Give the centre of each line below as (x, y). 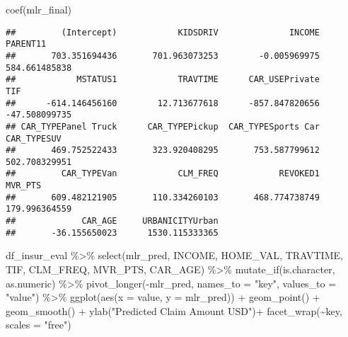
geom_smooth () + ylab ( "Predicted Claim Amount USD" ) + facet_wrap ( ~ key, (174, 310)
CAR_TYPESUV (34, 138)
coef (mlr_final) (39, 9)
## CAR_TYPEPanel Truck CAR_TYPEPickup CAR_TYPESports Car (163, 126)
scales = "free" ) (39, 325)
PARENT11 (26, 44)
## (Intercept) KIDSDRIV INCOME (163, 32)
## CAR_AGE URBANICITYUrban (112, 221)
